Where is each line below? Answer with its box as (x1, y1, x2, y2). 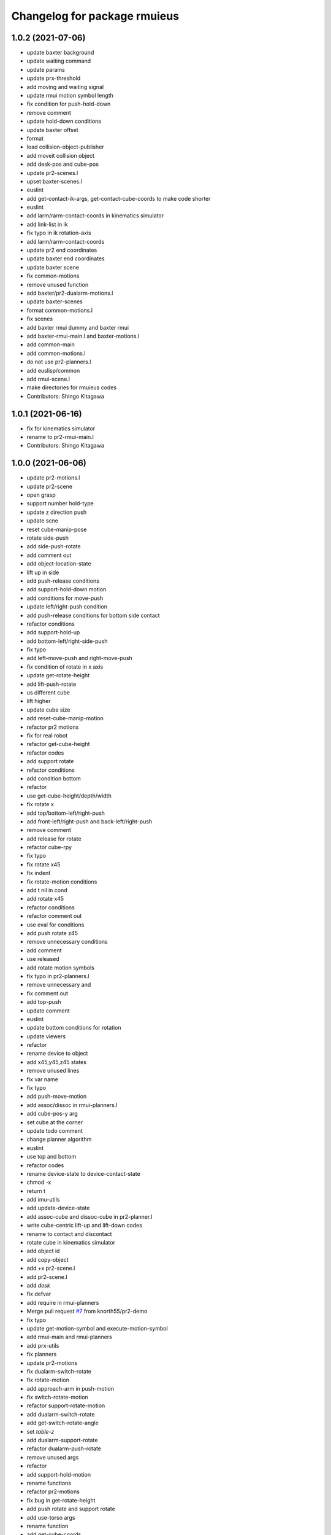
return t (26, 1187, 46, 1194)
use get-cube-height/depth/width (26, 792, 112, 799)
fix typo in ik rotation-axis (26, 229, 91, 236)
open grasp (26, 491, 56, 499)
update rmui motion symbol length (26, 92, 113, 99)
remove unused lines (26, 1067, 80, 1074)
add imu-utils (26, 1196, 60, 1203)
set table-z (26, 1428, 55, 1435)
